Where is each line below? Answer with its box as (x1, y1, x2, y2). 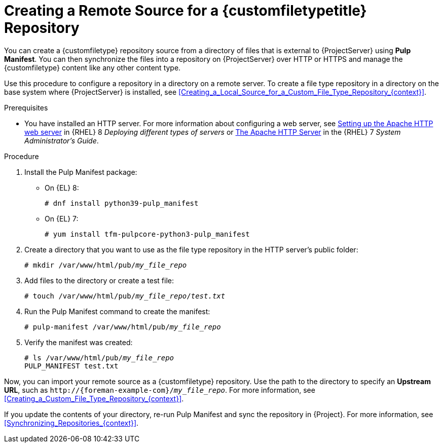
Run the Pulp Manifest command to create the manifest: (24, 307, 210, 316)
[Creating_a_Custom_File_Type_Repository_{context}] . (4, 394, 184, 403)
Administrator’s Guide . (24, 136, 99, 145)
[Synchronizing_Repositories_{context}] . (4, 418, 139, 427)
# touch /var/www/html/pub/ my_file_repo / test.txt (24, 291, 226, 300)
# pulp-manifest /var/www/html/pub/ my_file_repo (24, 322, 221, 331)
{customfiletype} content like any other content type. (4, 63, 181, 72)
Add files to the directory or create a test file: (24, 276, 174, 285)
